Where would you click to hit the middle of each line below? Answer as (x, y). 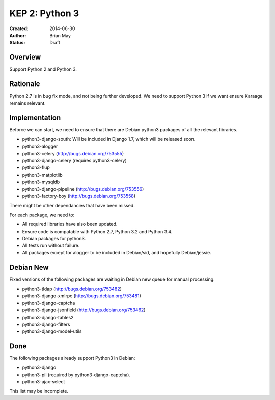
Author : (18, 35)
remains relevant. (28, 103)
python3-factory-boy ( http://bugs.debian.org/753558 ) (79, 196)
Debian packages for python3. (54, 238)
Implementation (35, 118)
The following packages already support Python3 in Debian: (72, 358)
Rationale (25, 84)
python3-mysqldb (41, 182)
